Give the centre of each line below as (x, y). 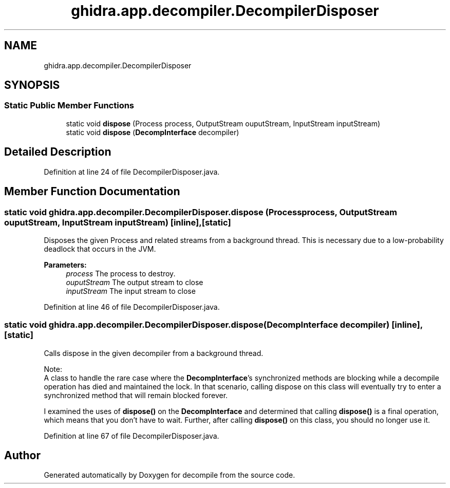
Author (22, 456)
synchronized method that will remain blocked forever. (136, 395)
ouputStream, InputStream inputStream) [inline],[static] (118, 222)
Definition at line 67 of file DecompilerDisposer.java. (132, 436)
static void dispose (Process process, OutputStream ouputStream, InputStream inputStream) (223, 123)
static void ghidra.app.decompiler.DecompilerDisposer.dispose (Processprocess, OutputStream (201, 212)
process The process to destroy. (121, 273)
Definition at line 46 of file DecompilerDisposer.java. (132, 307)
